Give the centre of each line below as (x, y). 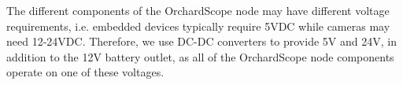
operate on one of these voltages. (85, 72)
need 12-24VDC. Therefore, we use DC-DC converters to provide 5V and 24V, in (201, 41)
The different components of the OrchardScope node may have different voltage (198, 10)
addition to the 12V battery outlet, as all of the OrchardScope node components (200, 56)
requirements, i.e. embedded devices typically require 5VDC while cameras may (198, 26)
